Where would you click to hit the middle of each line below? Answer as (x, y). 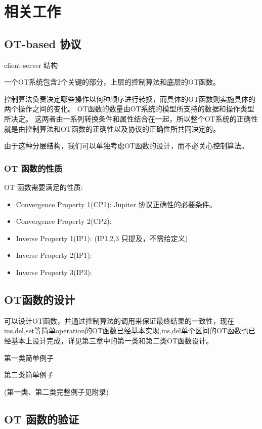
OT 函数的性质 (33, 168)
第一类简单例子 (29, 357)
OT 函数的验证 (41, 419)
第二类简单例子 (29, 375)
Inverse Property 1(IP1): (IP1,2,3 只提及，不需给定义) (102, 238)
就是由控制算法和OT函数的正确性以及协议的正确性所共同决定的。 (112, 128)
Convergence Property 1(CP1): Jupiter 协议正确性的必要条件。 (116, 204)
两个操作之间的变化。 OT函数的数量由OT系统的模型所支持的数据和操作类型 (129, 109)
